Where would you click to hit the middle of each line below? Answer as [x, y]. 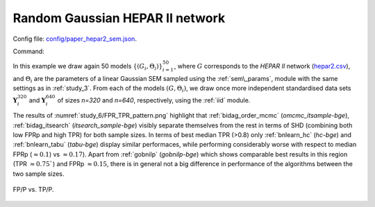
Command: [28, 51]
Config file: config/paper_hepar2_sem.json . [75, 39]
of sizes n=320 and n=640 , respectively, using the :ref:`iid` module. [154, 100]
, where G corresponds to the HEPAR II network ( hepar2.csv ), [262, 66]
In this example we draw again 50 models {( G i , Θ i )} [88, 67]
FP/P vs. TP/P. [33, 190]
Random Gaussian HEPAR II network [119, 18]
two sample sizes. [39, 174]
